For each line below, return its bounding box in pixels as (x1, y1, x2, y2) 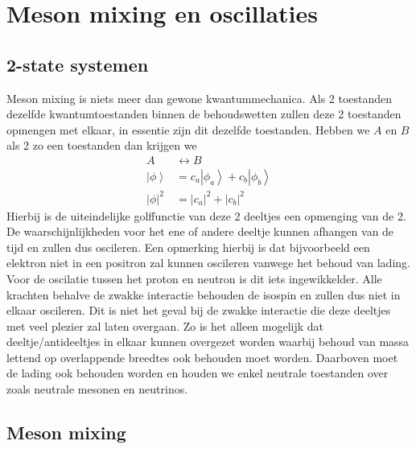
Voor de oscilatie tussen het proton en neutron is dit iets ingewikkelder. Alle (6, 270, 382, 286)
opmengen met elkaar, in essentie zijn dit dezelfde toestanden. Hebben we (6, 121, 370, 138)
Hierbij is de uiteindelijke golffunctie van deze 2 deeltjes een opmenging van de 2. (6, 207, 406, 224)
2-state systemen (6, 51, 149, 76)
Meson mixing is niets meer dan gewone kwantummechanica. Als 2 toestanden (6, 89, 393, 106)
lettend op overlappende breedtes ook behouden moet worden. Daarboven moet (6, 348, 398, 365)
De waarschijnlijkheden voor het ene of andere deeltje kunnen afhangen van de (6, 223, 394, 240)
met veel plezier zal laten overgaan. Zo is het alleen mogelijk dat (6, 317, 324, 334)
